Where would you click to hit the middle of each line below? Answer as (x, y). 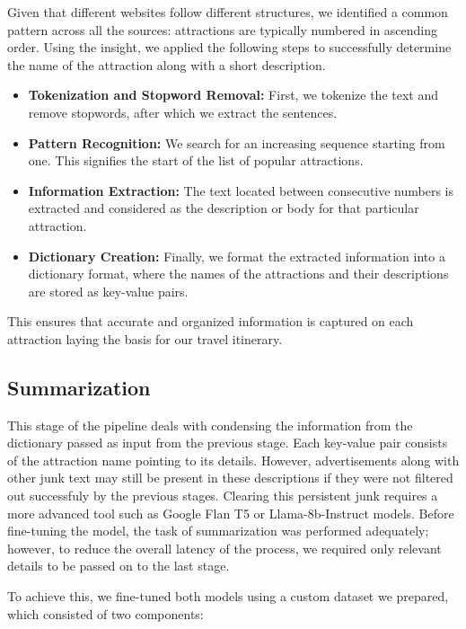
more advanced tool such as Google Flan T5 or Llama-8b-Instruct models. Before (231, 513)
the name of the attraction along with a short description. (167, 64)
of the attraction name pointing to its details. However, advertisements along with (233, 460)
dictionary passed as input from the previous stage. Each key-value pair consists (228, 443)
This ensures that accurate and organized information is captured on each (211, 321)
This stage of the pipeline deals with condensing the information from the (210, 425)
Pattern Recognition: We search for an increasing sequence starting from (237, 142)
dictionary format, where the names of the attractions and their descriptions (238, 274)
